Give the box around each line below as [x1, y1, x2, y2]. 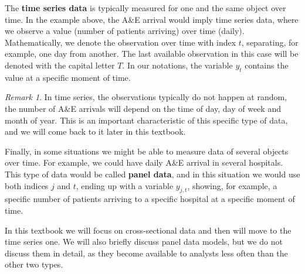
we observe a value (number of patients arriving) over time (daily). [5, 25, 245, 37]
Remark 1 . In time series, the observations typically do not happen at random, [5, 91, 287, 103]
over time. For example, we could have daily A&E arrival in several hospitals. [5, 156, 283, 169]
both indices [5, 179, 49, 191]
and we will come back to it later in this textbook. [5, 125, 186, 138]
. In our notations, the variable [122, 59, 233, 71]
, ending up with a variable [76, 179, 174, 191]
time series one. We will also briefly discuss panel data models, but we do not [5, 235, 283, 248]
